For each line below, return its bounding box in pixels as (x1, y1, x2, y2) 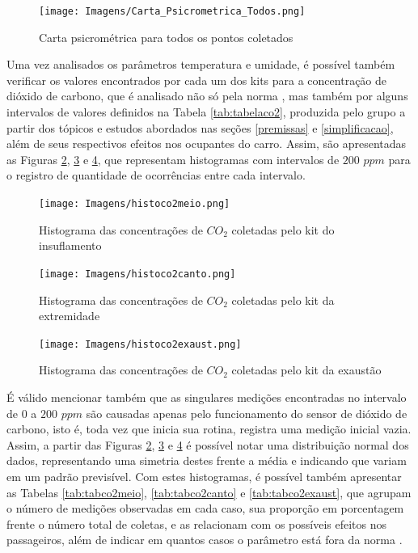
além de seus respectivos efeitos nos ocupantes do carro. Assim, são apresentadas (6, 135, 407, 152)
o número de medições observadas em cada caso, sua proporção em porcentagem (6, 500, 404, 517)
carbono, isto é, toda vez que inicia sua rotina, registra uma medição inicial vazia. (6, 420, 412, 437)
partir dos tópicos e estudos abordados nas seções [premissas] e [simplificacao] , (6, 119, 394, 136)
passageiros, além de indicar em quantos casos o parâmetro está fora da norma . (6, 531, 403, 548)
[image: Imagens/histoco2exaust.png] (39, 338, 242, 350)
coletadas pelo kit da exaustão (231, 361, 382, 378)
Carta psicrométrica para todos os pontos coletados (39, 28, 293, 45)
